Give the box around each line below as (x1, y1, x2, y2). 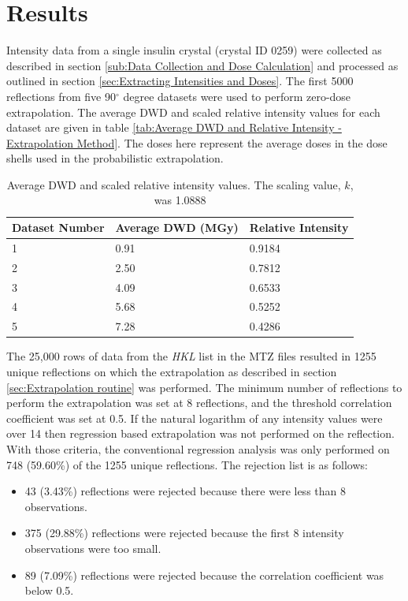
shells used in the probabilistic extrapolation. (6, 150, 224, 166)
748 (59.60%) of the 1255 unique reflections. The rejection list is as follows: (6, 456, 368, 472)
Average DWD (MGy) (115, 219, 239, 236)
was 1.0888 (154, 192, 206, 208)
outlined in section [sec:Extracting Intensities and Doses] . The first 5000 (6, 73, 354, 89)
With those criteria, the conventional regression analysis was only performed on (6, 440, 390, 457)
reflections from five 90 (6, 88, 116, 104)
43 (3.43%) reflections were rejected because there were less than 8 (24, 483, 346, 499)
